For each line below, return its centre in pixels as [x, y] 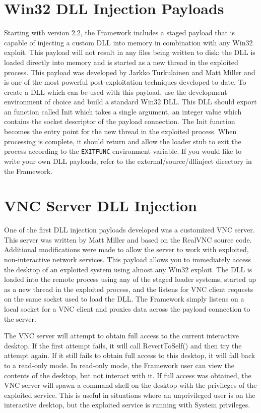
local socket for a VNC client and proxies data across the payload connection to [127, 308]
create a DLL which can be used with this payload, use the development [116, 92]
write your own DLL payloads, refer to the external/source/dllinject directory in [128, 161]
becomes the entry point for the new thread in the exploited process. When [120, 131]
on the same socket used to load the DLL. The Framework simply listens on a [124, 299]
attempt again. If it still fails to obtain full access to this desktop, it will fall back [130, 355]
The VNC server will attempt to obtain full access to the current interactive [121, 336]
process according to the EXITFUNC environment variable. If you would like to [123, 151]
